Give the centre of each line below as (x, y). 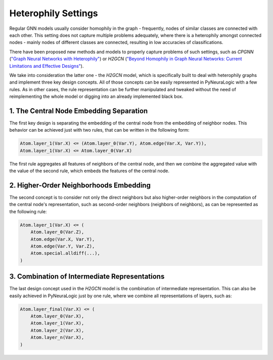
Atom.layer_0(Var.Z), (57, 232)
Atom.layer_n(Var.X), (57, 337)
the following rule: (28, 211)
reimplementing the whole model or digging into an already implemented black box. (96, 97)
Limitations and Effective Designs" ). (47, 66)
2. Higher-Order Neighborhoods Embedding (80, 185)
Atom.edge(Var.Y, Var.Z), (63, 246)
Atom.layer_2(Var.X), (57, 330)
